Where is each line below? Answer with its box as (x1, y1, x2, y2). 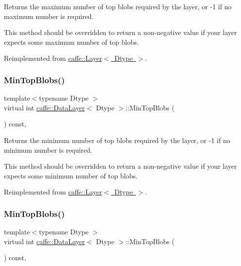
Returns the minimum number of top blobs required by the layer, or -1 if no (4, 135, 230, 145)
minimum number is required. (4, 144, 92, 155)
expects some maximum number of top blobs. (4, 36, 139, 47)
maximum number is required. (4, 11, 94, 21)
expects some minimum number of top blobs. (4, 170, 138, 180)
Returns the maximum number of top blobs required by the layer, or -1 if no (4, 1, 232, 11)
